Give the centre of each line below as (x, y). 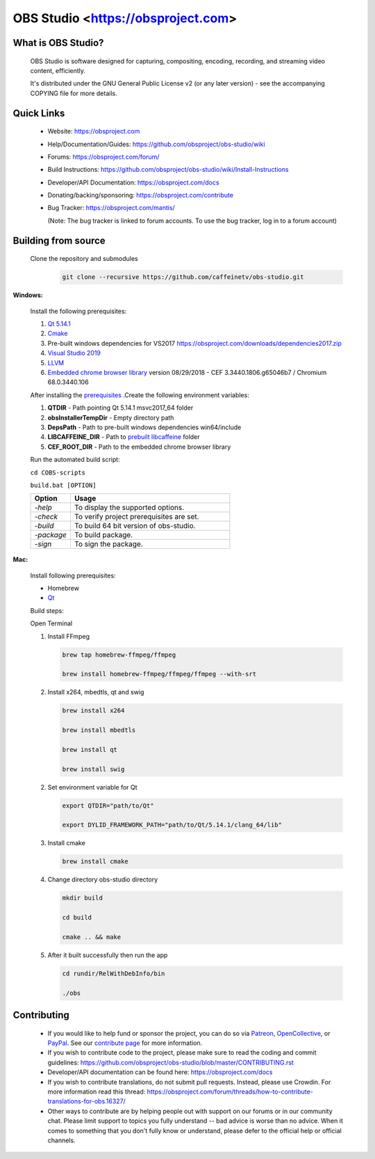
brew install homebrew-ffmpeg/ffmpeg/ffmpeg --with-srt (159, 674)
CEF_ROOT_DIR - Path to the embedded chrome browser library (139, 447)
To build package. (103, 535)
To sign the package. (108, 544)
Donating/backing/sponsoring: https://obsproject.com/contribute (141, 195)
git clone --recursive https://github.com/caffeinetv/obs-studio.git (183, 277)
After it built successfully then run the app (108, 955)
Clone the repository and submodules (84, 259)
